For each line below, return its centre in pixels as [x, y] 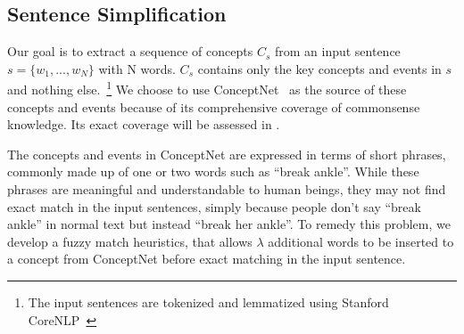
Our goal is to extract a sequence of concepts [130, 51]
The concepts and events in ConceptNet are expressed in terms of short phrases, [227, 154]
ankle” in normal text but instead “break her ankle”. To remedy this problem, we [229, 224]
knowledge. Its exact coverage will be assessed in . [144, 124]
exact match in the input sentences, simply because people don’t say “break [214, 206]
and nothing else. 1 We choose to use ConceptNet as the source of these [207, 88]
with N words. [137, 68]
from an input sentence [337, 51]
